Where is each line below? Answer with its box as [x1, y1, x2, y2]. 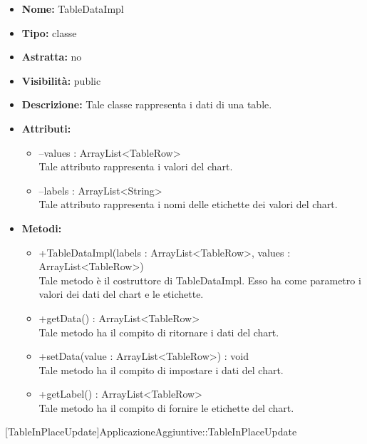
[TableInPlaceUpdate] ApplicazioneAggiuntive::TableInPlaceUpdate [5, 424, 297, 439]
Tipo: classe [21, 25, 77, 40]
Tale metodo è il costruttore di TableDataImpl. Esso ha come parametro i [38, 272, 361, 287]
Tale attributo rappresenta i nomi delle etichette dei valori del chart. [38, 197, 338, 212]
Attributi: [21, 120, 71, 135]
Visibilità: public [21, 73, 101, 88]
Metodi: [21, 220, 62, 235]
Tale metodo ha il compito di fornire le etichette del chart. [38, 400, 294, 415]
